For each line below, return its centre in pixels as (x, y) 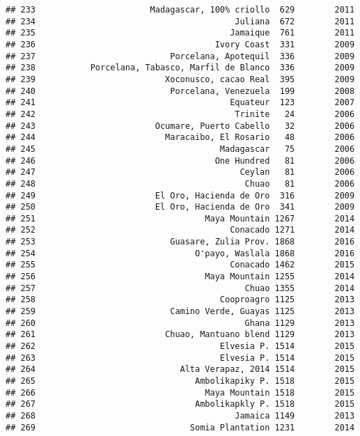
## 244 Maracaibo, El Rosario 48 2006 (180, 138)
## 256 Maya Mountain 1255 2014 (180, 277)
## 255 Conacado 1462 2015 (180, 265)
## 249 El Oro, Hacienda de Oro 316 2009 (180, 195)
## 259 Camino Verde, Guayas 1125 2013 (180, 312)
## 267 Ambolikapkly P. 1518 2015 (180, 404)
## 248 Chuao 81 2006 (180, 184)
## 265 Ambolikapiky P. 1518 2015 (180, 381)
